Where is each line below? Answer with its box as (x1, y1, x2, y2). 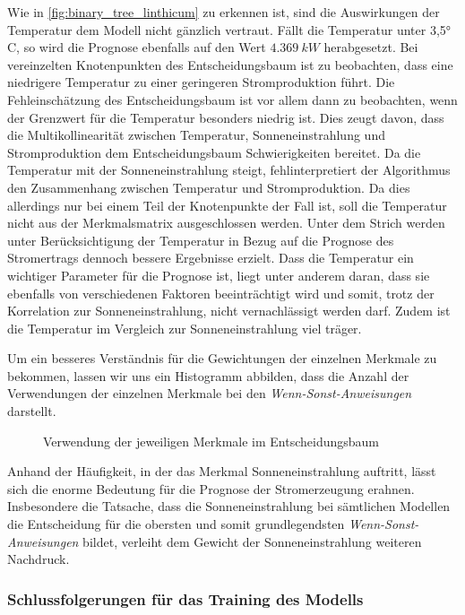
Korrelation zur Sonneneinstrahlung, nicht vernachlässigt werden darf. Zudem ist (7, 301, 451, 320)
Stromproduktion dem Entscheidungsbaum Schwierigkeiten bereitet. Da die (7, 143, 421, 161)
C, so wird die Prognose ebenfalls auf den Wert (7, 38, 266, 56)
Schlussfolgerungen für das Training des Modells (7, 587, 364, 610)
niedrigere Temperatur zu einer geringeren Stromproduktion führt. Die (7, 73, 395, 91)
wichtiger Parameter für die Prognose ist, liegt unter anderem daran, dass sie (7, 265, 430, 284)
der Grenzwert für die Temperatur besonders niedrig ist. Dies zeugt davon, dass (7, 108, 444, 126)
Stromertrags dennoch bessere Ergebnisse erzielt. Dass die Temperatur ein (7, 248, 414, 267)
